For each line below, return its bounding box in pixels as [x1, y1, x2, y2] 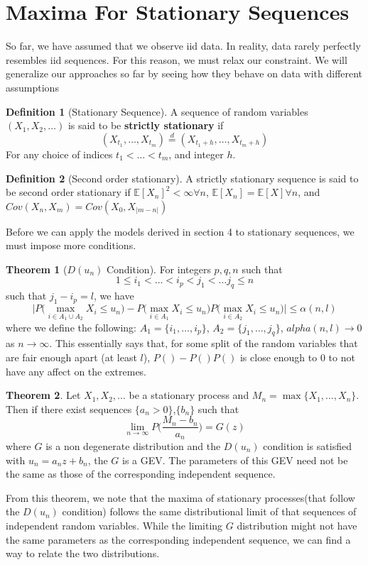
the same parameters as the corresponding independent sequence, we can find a [6, 532, 351, 547]
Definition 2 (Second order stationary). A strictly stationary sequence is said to [6, 170, 359, 185]
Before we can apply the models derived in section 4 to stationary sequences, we [6, 224, 355, 238]
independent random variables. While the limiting [6, 517, 223, 532]
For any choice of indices [6, 146, 113, 161]
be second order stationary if [6, 185, 131, 199]
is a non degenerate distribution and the [45, 438, 221, 453]
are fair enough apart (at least [6, 350, 137, 365]
